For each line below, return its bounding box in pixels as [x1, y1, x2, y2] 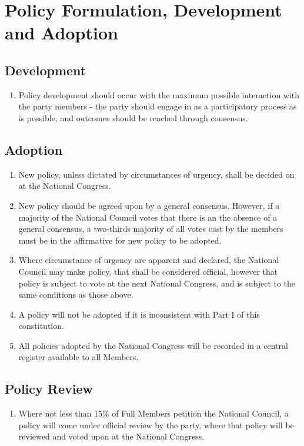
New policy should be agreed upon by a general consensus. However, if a [18, 199, 280, 211]
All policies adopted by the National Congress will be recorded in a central [18, 339, 288, 351]
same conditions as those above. [18, 288, 133, 301]
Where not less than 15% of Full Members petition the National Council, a [18, 407, 289, 420]
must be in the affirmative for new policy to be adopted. [18, 234, 222, 246]
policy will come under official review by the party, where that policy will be [18, 418, 294, 431]
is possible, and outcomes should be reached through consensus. [18, 111, 248, 124]
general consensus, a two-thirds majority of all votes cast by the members [18, 222, 283, 235]
